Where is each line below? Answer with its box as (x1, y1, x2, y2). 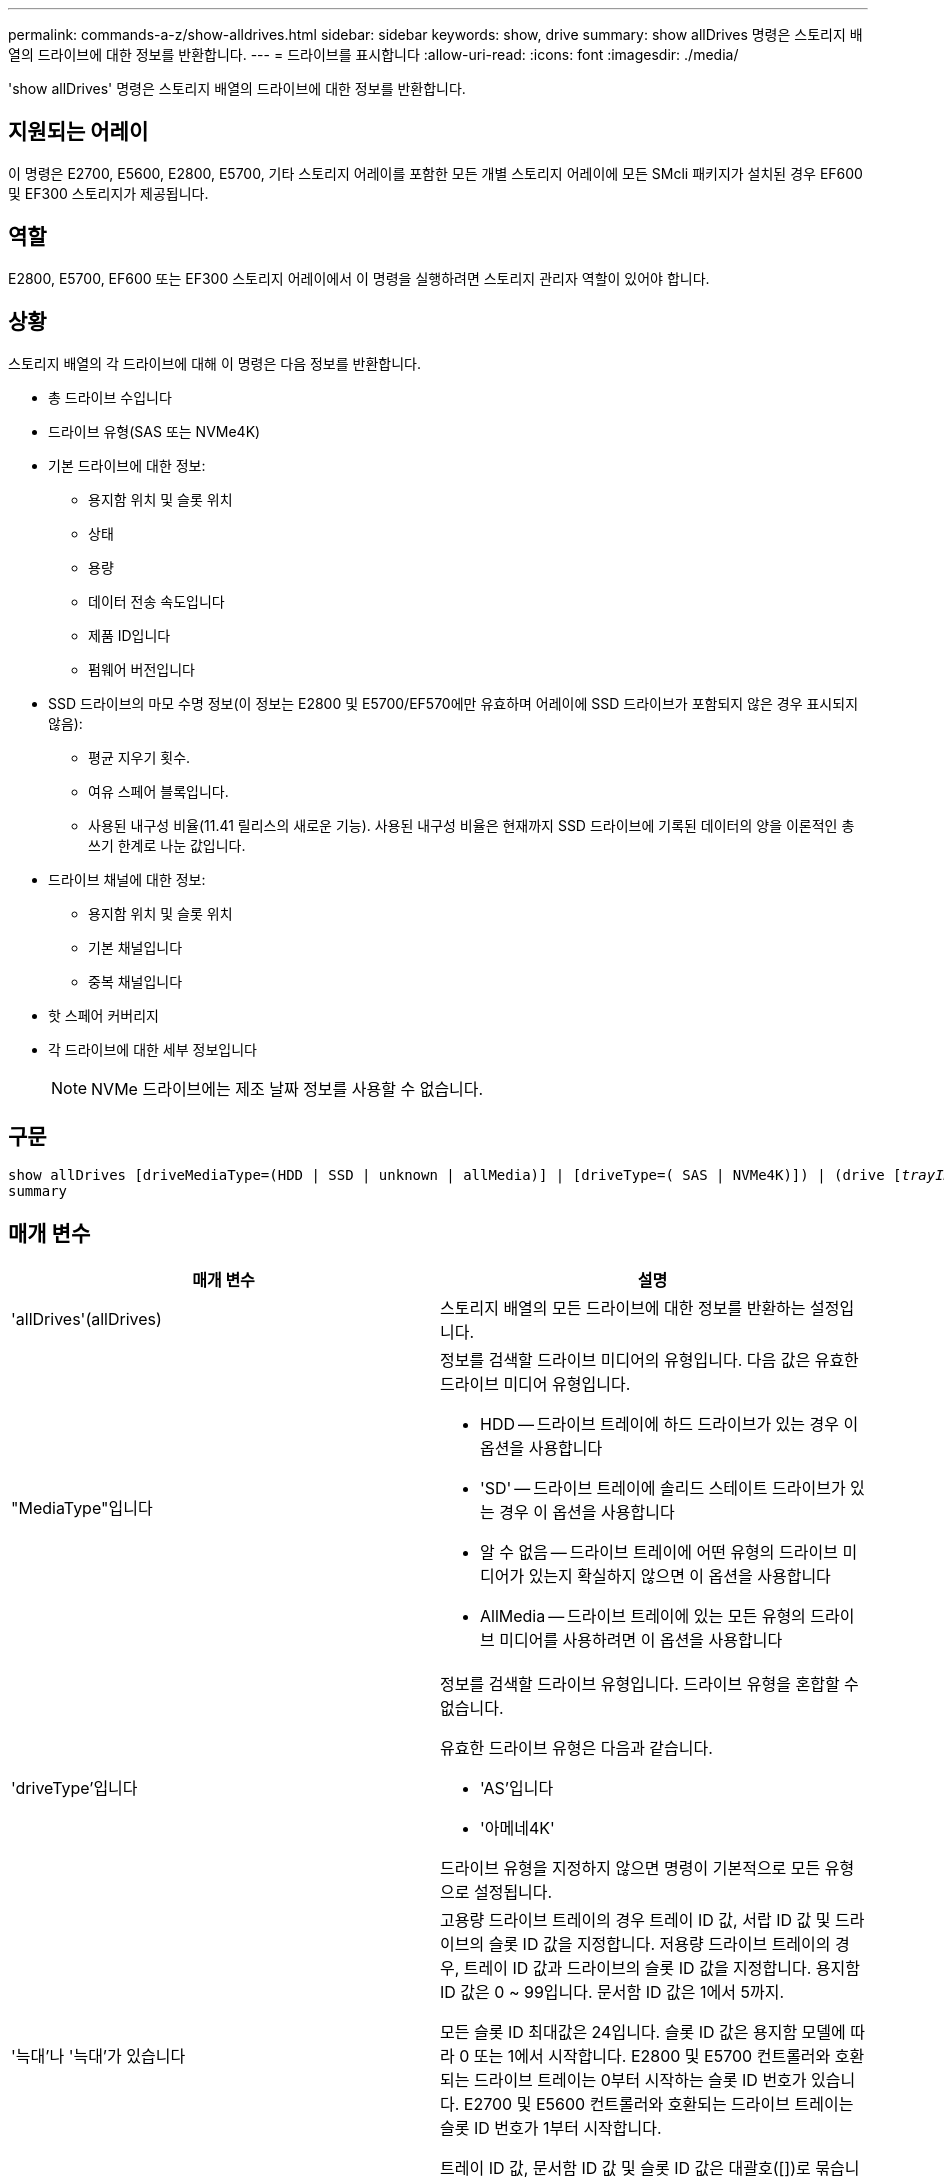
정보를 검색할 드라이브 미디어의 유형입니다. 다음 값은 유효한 (440, 1350, 859, 1371)
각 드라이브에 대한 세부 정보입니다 (48, 1040, 257, 1058)
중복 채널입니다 (88, 972, 183, 990)
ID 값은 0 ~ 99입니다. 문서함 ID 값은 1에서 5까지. (440, 1982, 785, 2003)
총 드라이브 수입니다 (48, 388, 172, 406)
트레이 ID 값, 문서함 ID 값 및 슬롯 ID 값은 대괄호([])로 (440, 2158, 811, 2179)
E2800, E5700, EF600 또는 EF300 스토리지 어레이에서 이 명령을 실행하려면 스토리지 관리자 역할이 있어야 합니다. (8, 269, 710, 287)
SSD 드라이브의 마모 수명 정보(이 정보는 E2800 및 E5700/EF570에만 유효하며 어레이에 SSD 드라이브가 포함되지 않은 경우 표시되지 (48, 694, 859, 712)
